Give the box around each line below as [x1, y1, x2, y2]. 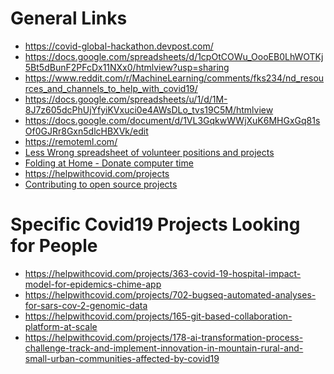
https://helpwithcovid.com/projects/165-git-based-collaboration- [24, 310, 293, 322]
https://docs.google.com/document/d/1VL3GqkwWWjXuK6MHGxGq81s [24, 114, 321, 126]
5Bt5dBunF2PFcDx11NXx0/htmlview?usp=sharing [24, 61, 230, 73]
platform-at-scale [24, 320, 98, 332]
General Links [10, 7, 128, 30]
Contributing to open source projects [24, 178, 178, 190]
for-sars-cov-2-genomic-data [24, 299, 148, 311]
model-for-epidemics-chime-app [24, 278, 162, 290]
